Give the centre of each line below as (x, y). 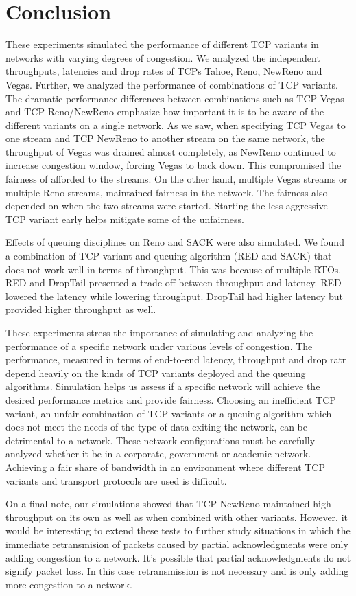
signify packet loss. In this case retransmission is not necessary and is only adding (177, 571)
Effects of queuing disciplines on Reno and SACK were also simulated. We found (175, 242)
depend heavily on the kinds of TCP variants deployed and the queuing (156, 372)
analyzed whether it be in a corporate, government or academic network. (158, 454)
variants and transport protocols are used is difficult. (116, 480)
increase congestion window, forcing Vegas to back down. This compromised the (174, 165)
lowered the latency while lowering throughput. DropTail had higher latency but (174, 296)
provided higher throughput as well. (81, 309)
